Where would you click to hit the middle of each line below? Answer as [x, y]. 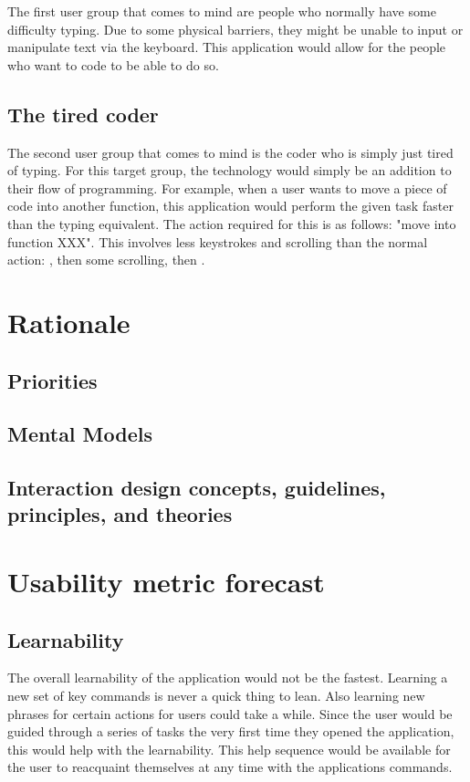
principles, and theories [120, 514]
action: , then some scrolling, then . [106, 260]
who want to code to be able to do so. [113, 64]
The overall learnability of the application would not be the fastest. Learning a [228, 678]
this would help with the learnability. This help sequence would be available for [229, 749]
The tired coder [83, 114]
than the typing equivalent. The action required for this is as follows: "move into [232, 223]
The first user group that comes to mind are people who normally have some [222, 11]
